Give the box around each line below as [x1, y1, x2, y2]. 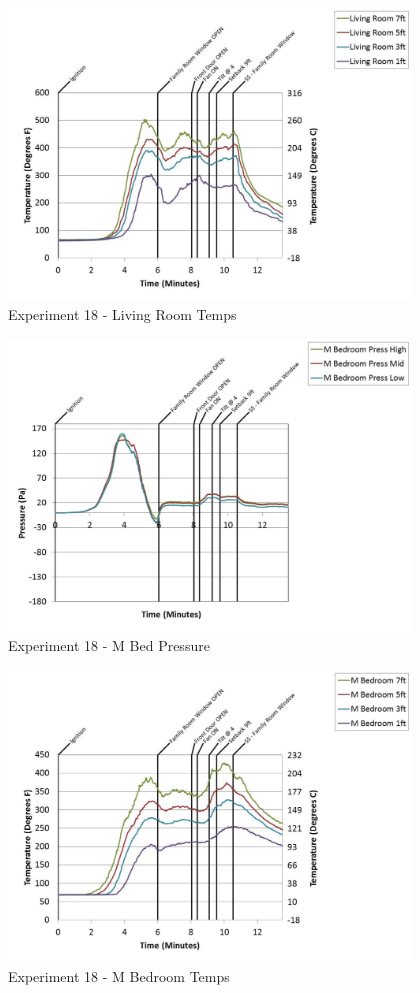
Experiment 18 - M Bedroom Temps [8, 966, 230, 987]
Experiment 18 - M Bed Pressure [8, 635, 210, 656]
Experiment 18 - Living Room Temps [8, 304, 237, 325]
